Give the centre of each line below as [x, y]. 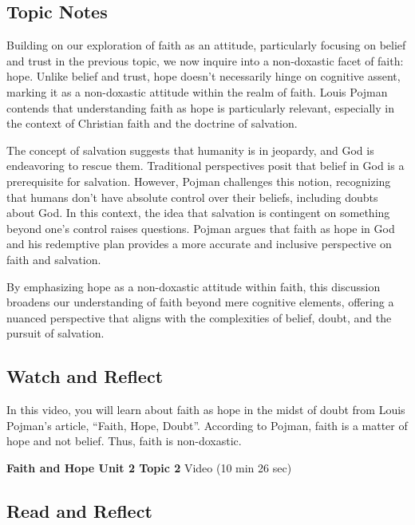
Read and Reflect [79, 510]
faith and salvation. [54, 259]
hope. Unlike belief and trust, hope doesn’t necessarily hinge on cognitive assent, [204, 76]
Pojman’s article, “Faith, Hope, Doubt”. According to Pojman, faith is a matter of [207, 425]
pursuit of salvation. [55, 333]
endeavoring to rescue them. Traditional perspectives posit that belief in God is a [206, 166]
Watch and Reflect [85, 376]
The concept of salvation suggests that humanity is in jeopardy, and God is [190, 150]
